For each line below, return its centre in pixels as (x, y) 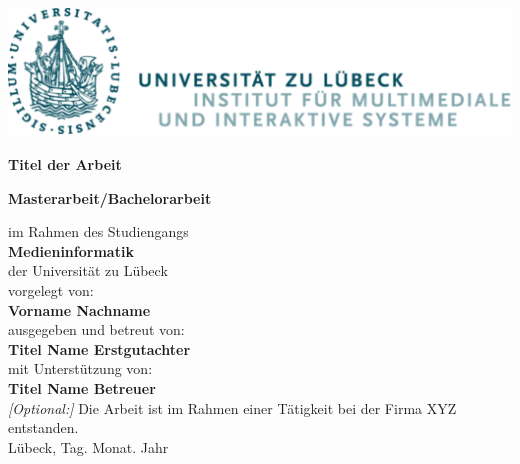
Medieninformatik (71, 250)
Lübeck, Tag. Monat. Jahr (88, 446)
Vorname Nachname (79, 309)
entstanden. (43, 427)
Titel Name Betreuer (82, 387)
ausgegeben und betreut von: (96, 329)
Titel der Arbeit (65, 164)
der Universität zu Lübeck (88, 270)
